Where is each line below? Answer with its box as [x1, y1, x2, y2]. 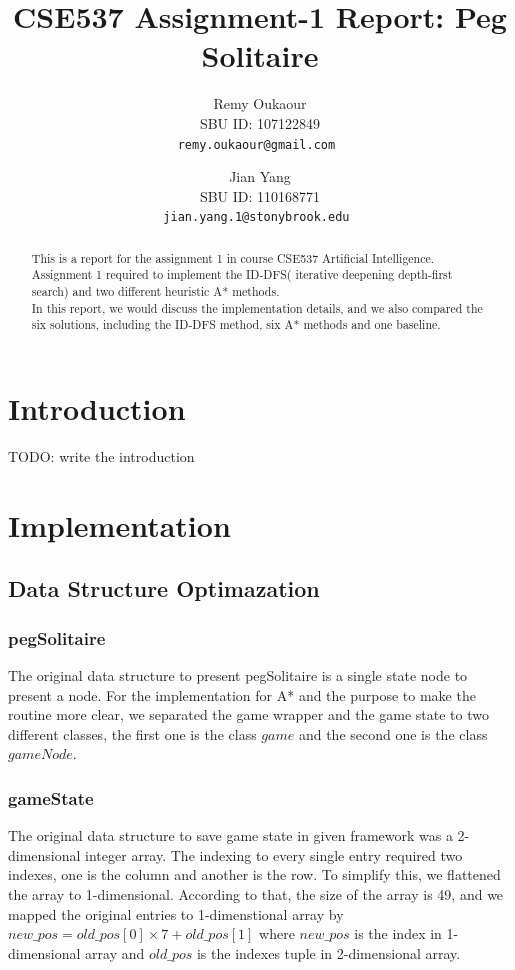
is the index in [354, 923, 442, 944]
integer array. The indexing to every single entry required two [85, 844, 463, 865]
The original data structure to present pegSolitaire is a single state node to [8, 664, 468, 685]
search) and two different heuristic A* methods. [31, 283, 280, 300]
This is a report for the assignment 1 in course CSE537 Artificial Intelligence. [31, 249, 435, 266]
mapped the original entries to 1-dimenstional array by [8, 903, 344, 924]
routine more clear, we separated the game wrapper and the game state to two [8, 704, 489, 725]
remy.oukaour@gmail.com [177, 137, 336, 152]
